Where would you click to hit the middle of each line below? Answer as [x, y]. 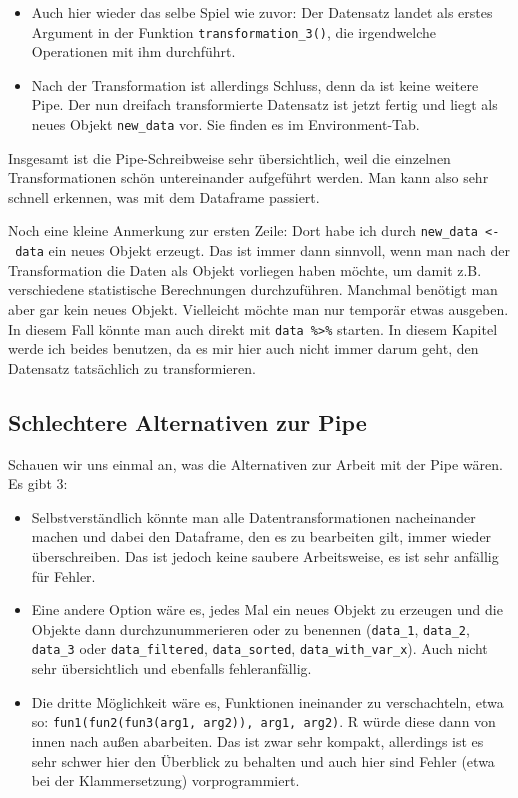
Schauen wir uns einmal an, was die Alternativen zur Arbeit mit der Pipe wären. [255, 463]
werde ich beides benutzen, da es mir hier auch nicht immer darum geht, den [243, 348]
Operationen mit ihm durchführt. [133, 51]
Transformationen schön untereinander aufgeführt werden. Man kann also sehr [248, 177]
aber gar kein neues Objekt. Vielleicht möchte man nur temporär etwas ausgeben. [258, 308]
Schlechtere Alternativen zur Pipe [187, 421]
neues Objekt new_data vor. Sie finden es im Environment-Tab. [225, 124]
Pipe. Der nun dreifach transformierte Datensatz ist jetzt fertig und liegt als [264, 104]
